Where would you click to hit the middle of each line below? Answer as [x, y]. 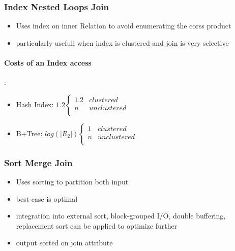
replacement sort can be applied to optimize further [97, 225]
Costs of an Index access [48, 62]
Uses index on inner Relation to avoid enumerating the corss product [124, 26]
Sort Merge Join [38, 162]
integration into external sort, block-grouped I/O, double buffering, [121, 216]
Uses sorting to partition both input [72, 182]
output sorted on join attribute [64, 243]
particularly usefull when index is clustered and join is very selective [122, 42]
